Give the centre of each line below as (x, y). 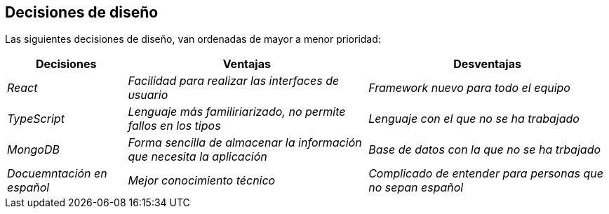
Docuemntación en (57, 174)
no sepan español (416, 188)
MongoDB (33, 150)
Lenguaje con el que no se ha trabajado (474, 119)
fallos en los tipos (174, 126)
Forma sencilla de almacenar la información (245, 143)
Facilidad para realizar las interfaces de (234, 81)
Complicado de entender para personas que (486, 174)
